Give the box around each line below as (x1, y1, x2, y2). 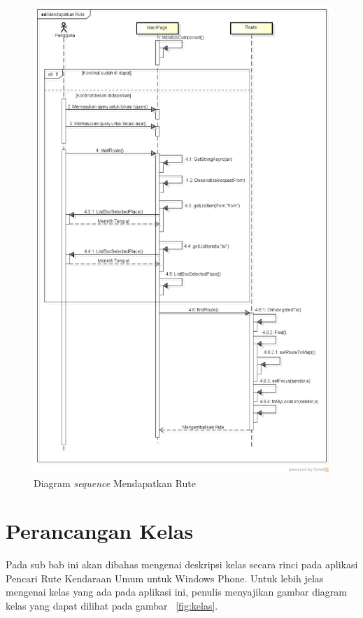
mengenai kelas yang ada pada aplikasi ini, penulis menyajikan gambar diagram (6, 584, 348, 599)
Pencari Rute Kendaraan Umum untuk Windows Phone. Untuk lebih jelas (6, 570, 324, 585)
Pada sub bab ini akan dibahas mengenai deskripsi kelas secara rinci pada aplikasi (6, 557, 358, 572)
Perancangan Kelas (6, 517, 194, 545)
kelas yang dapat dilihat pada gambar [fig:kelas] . (6, 598, 218, 613)
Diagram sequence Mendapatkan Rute (34, 475, 197, 490)
